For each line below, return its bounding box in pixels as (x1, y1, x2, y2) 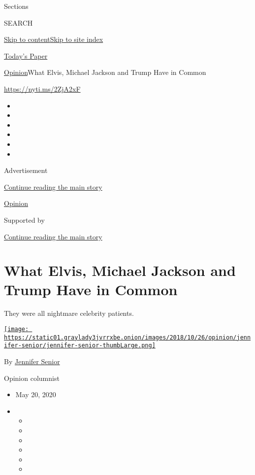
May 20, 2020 (15, 389, 56, 400)
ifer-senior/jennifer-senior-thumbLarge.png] (4, 342, 156, 349)
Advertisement (4, 165, 48, 175)
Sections (4, 1, 29, 11)
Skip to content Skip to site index (4, 34, 103, 44)
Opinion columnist (4, 373, 60, 383)
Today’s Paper (4, 50, 48, 61)
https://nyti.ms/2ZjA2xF (4, 83, 81, 94)
